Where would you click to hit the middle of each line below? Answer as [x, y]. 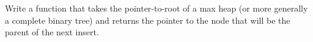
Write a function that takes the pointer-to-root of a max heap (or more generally [156, 8]
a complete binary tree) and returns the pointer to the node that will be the [148, 20]
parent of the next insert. [52, 32]
